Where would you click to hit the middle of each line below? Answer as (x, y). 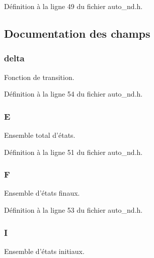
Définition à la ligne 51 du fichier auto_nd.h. (73, 152)
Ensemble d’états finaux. (42, 193)
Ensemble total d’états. (40, 135)
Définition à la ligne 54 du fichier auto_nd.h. (73, 94)
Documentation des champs (77, 33)
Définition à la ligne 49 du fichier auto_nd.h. (73, 6)
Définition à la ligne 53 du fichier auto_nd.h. (73, 210)
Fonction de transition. (39, 77)
